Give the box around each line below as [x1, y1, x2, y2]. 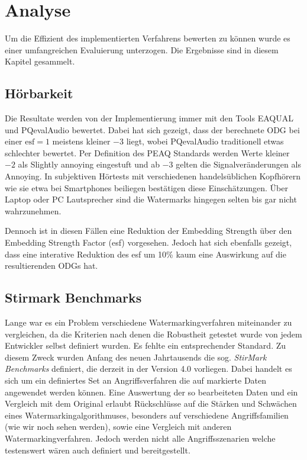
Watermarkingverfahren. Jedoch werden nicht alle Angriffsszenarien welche [5, 432, 276, 444]
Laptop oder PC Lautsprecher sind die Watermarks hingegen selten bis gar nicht [5, 193, 297, 205]
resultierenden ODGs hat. [5, 259, 98, 272]
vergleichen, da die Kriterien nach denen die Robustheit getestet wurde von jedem [5, 327, 302, 340]
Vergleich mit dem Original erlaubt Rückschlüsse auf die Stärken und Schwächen [5, 397, 297, 410]
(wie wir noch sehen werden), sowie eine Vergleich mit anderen [5, 420, 232, 433]
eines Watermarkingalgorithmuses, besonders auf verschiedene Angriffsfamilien [5, 408, 289, 421]
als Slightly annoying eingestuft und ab [18, 158, 160, 171]
